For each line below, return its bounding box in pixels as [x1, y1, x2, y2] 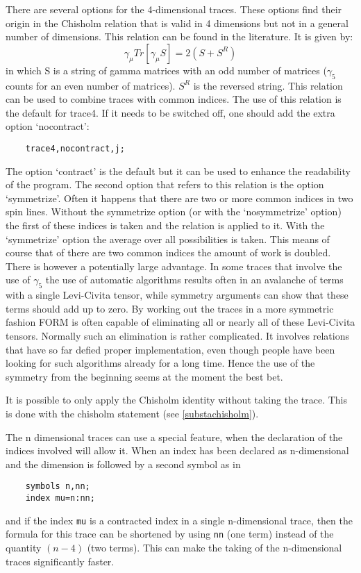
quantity [6, 540, 42, 554]
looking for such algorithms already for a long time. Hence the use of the [6, 356, 315, 370]
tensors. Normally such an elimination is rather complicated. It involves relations [6, 328, 349, 342]
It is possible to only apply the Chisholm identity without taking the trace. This [6, 392, 348, 407]
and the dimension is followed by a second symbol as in [6, 456, 241, 471]
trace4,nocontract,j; [25, 143, 125, 153]
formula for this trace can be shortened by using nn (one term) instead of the [6, 526, 334, 541]
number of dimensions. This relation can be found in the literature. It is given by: [6, 29, 353, 44]
